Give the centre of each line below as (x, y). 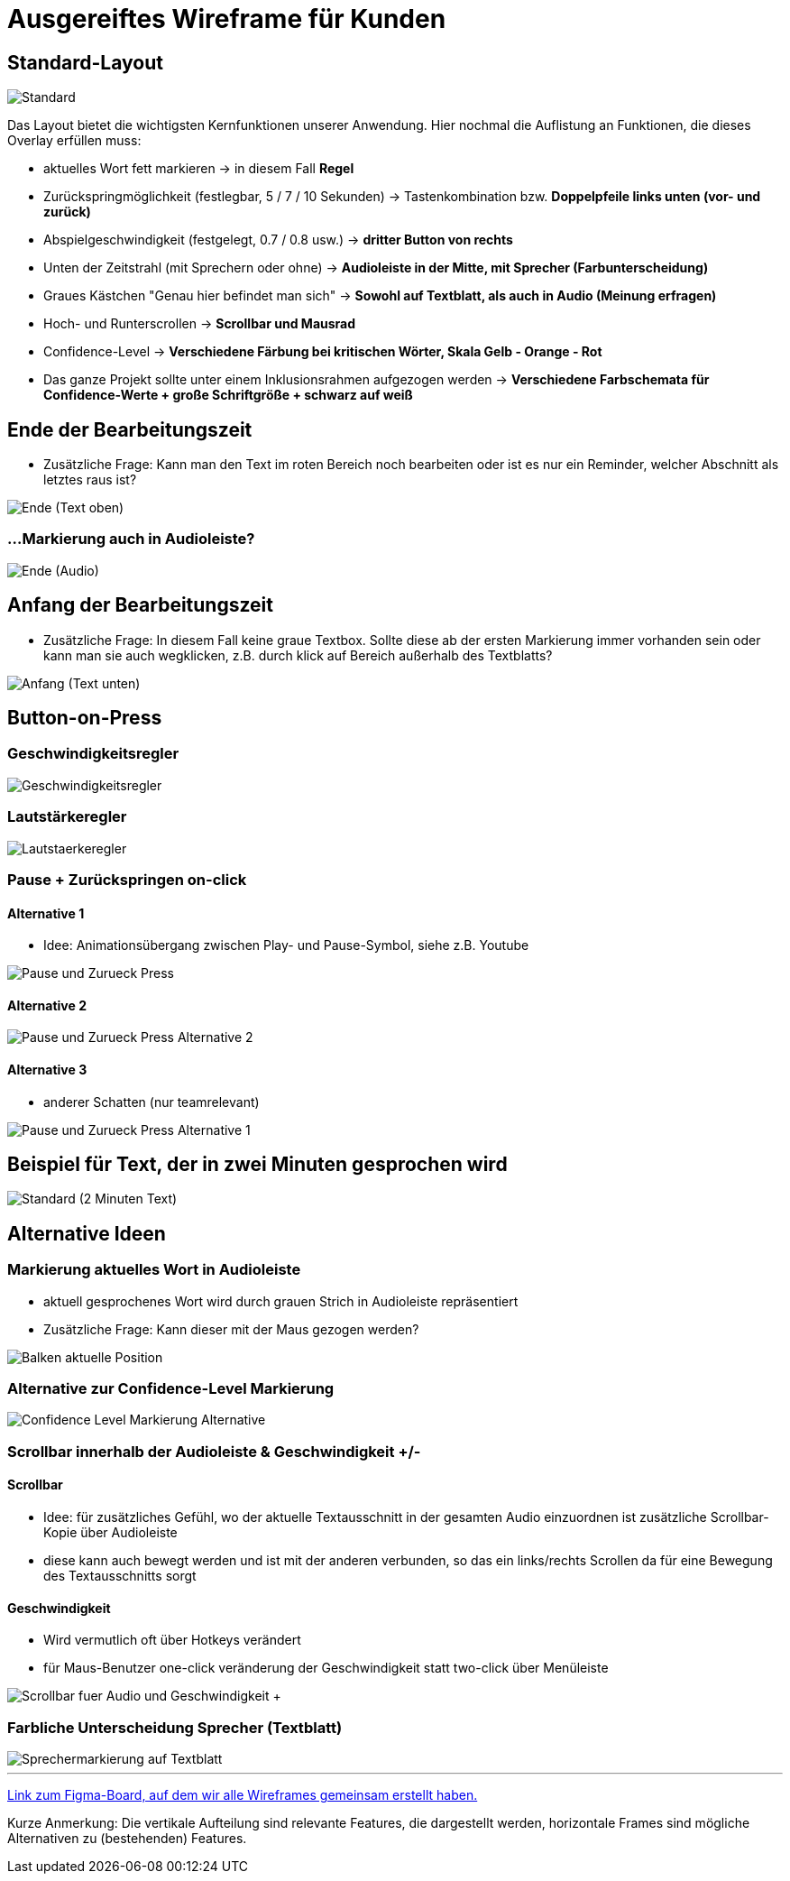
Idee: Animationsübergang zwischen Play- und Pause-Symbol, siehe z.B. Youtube (286, 945)
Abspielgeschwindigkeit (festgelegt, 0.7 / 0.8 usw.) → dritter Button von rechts (278, 240)
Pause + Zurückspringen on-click (127, 879)
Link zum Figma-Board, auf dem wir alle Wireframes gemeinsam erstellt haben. (243, 1794)
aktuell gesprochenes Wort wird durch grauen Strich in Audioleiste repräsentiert (281, 1301)
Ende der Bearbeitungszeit (130, 429)
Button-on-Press (85, 718)
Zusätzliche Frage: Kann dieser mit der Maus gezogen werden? (231, 1329)
